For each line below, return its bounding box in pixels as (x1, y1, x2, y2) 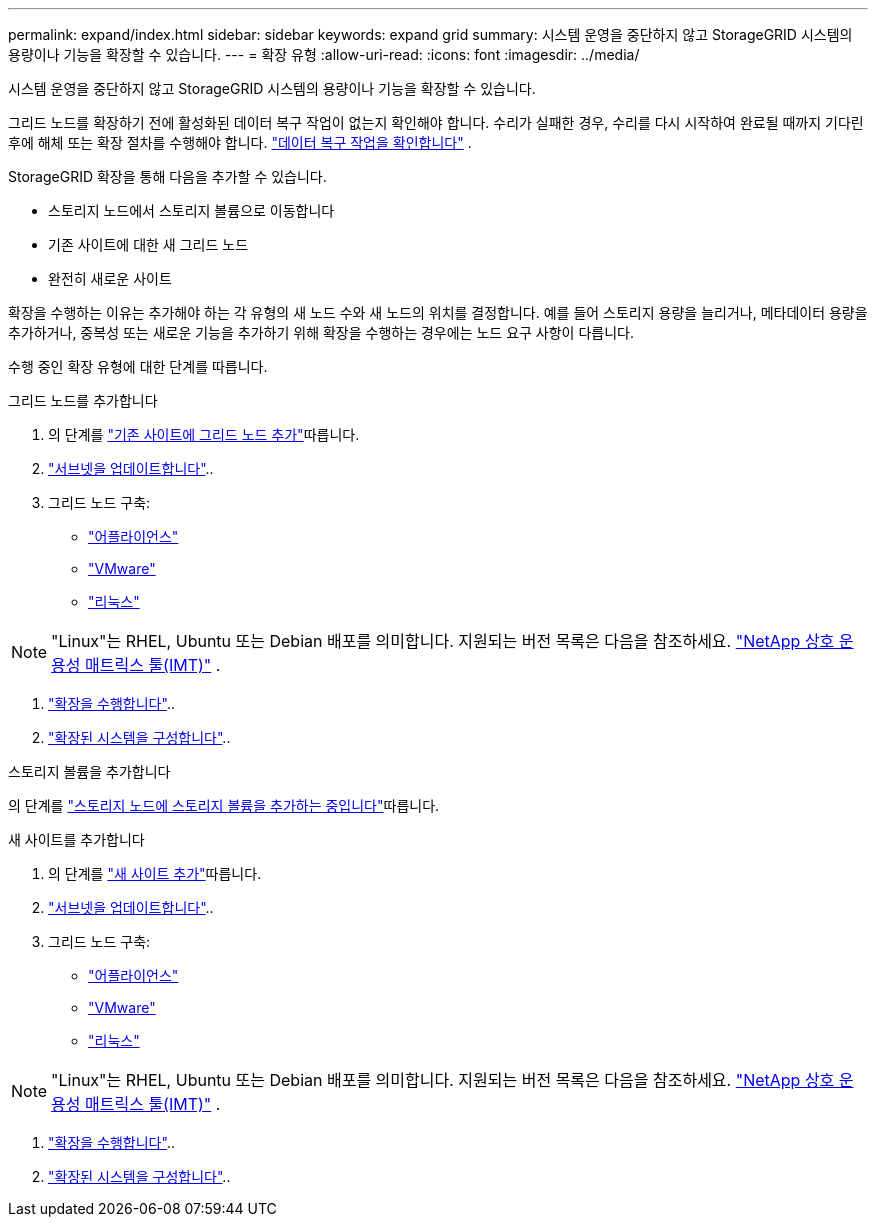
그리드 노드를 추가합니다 (8, 392, 158, 409)
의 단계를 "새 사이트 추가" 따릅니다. (48, 865, 262, 882)
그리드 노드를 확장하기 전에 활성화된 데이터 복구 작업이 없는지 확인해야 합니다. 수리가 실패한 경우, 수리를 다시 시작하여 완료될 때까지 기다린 (8, 114, 864, 131)
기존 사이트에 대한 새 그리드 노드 (48, 236, 249, 253)
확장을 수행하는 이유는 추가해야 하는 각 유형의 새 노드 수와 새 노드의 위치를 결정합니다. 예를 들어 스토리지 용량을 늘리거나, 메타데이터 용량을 (8, 304, 868, 321)
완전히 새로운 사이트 (48, 270, 172, 287)
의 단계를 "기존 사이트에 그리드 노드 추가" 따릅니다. (48, 426, 360, 443)
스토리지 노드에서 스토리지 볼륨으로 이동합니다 (48, 202, 335, 219)
